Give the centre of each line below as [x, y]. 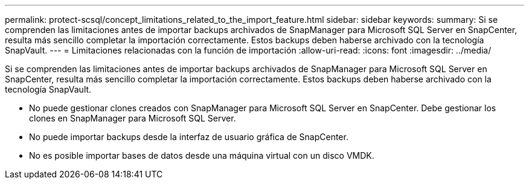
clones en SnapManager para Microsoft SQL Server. [133, 118]
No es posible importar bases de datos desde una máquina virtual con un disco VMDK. [202, 155]
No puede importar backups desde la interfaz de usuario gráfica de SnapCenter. [189, 137]
